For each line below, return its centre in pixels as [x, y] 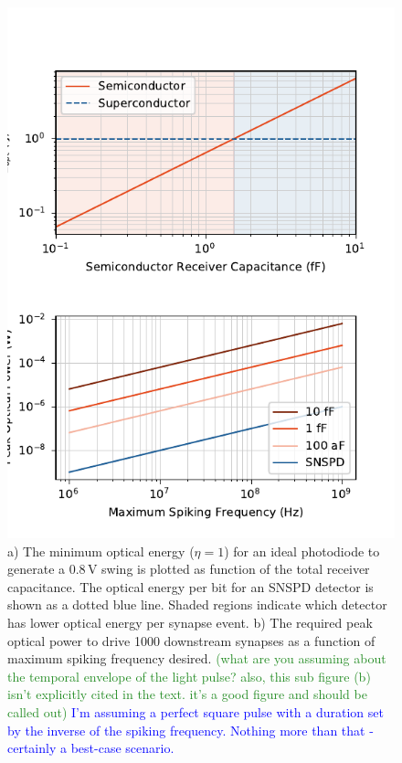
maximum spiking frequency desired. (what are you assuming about [197, 658]
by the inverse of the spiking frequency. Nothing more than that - [190, 730]
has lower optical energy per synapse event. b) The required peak [190, 622]
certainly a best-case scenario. [91, 748]
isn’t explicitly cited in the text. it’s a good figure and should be [187, 694]
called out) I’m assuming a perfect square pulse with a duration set [196, 711]
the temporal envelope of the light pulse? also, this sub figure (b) [189, 676]
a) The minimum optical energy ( [101, 551]
